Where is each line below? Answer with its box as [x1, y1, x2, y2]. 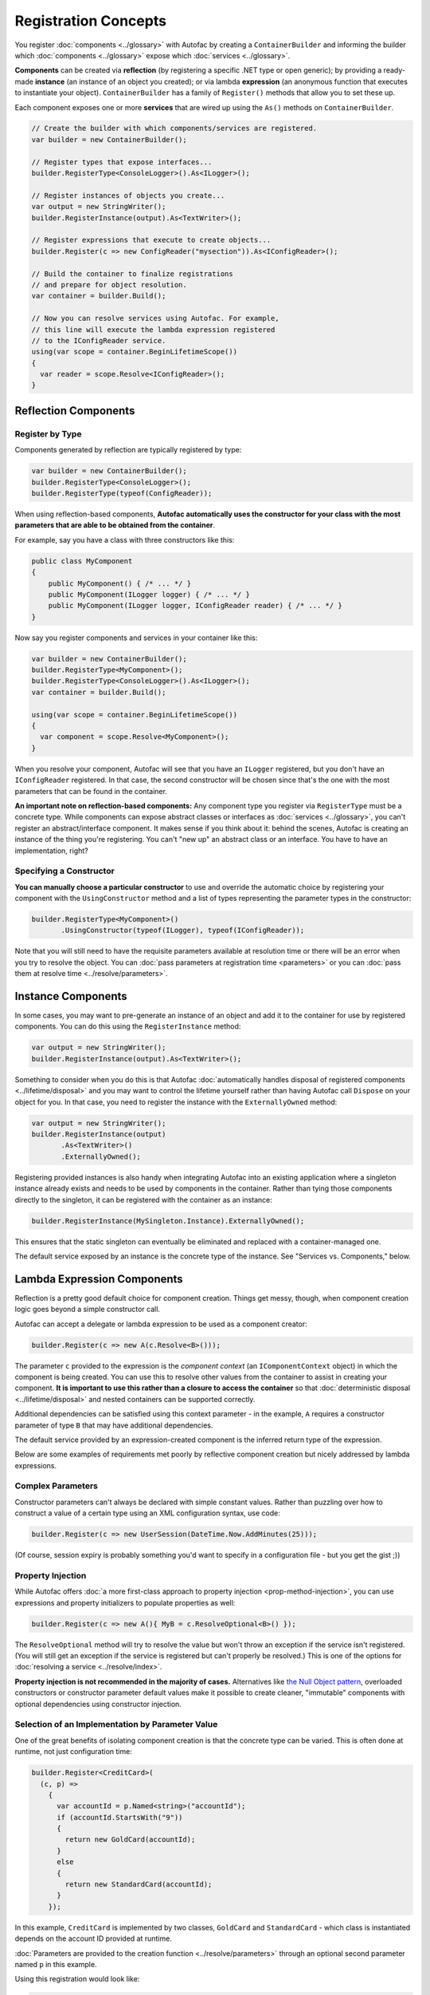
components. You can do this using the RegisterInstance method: [14, 1021, 241, 1031]
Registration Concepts [14, 12, 167, 30]
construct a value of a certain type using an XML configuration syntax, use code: [14, 1508, 280, 1518]
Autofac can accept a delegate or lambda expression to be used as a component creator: [14, 1319, 307, 1329]
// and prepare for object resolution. [31, 280, 187, 289]
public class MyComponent [31, 556, 133, 566]
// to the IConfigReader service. [31, 336, 166, 345]
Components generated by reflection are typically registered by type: [14, 445, 242, 455]
